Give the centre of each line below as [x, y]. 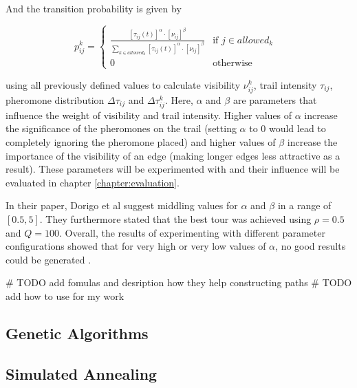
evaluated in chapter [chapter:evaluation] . [93, 182]
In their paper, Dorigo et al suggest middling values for [122, 205]
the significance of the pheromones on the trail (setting [121, 128]
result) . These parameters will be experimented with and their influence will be [173, 169]
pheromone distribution [55, 99]
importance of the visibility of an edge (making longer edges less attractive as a [173, 155]
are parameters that [275, 99]
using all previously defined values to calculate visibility [123, 84]
